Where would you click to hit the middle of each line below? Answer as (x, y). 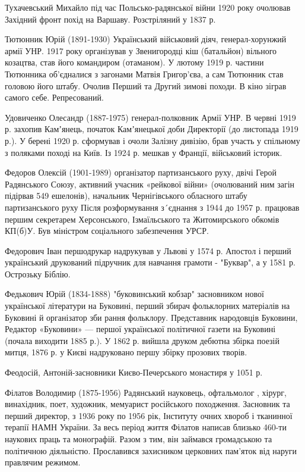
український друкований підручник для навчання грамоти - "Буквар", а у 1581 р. (150, 262)
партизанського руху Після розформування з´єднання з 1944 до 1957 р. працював (152, 207)
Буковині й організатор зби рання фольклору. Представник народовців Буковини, (151, 317)
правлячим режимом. (43, 462)
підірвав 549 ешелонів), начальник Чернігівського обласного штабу (126, 196)
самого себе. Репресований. (54, 97)
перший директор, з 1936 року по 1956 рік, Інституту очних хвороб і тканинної (149, 415)
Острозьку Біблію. (38, 273)
